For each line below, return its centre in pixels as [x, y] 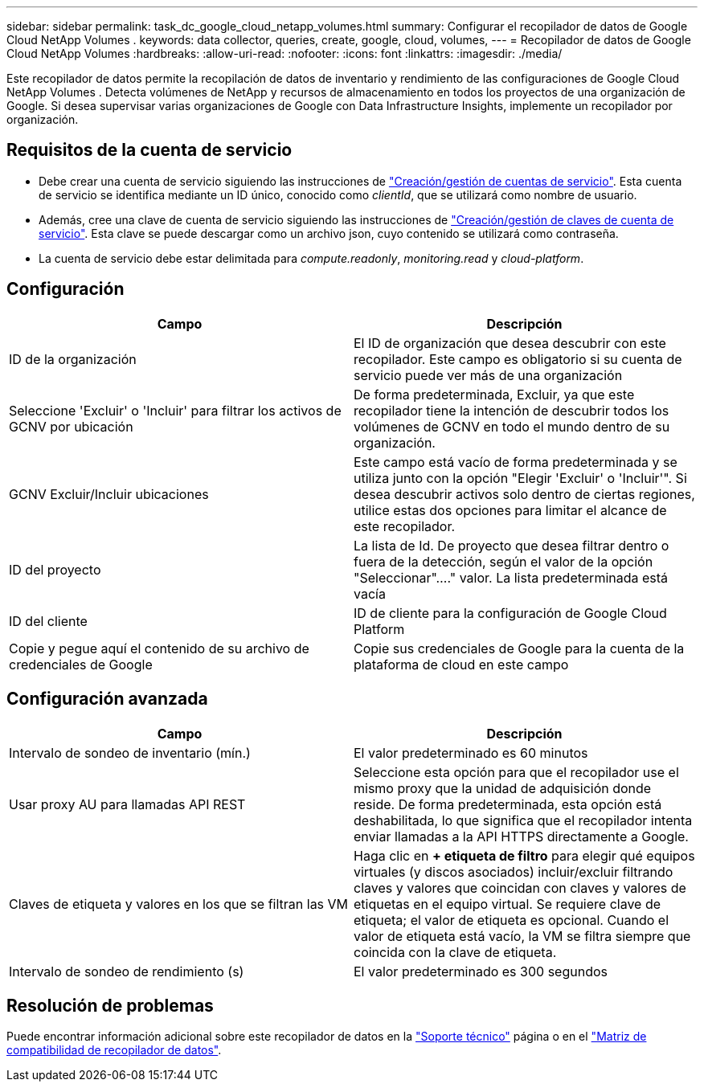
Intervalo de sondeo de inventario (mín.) [130, 753]
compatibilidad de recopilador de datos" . [114, 1050]
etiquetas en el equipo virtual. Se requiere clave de [508, 904]
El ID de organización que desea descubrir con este [510, 343]
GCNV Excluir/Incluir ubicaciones [109, 494]
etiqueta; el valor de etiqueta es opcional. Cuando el [512, 920]
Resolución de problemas [110, 1005]
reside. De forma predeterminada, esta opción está [508, 804]
